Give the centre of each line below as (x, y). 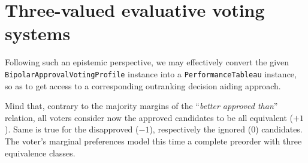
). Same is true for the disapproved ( (72, 129)
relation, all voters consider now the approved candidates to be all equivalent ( (149, 117)
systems (38, 33)
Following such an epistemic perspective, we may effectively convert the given (147, 62)
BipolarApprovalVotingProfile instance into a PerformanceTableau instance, (151, 73)
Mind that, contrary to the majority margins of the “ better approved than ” (141, 106)
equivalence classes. (40, 153)
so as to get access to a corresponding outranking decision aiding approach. (143, 85)
